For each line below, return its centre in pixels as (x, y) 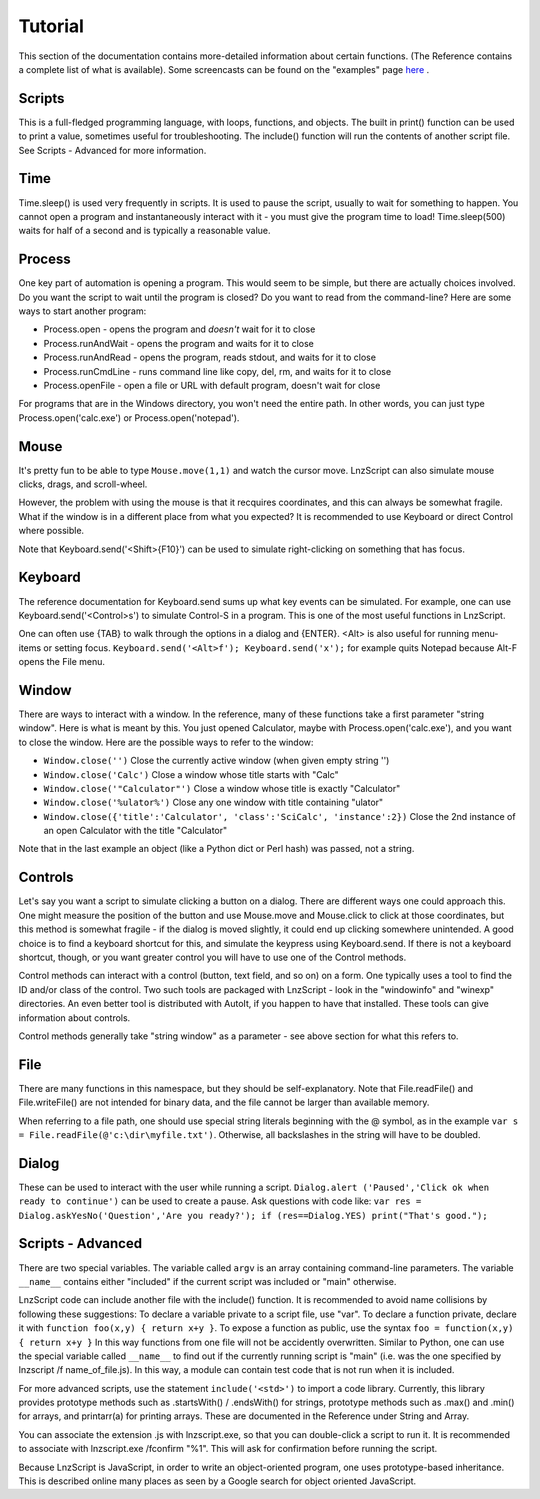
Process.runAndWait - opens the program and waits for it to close (179, 343)
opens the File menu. (61, 662)
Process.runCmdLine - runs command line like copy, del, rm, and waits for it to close (217, 371)
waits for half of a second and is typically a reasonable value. (144, 231)
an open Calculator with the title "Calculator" (135, 831)
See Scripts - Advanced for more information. (112, 150)
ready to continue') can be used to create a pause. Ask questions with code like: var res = (220, 1201)
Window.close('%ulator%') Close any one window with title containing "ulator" (213, 802)
